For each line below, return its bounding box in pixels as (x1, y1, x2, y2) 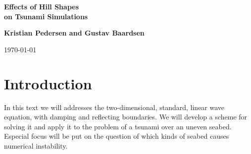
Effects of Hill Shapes (4, 1, 79, 11)
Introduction (4, 73, 92, 93)
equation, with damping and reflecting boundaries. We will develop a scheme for (4, 112, 248, 122)
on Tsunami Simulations (4, 11, 88, 21)
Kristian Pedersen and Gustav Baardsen (4, 28, 145, 38)
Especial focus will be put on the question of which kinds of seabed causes (4, 131, 229, 141)
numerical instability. (4, 140, 68, 151)
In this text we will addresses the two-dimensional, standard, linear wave (4, 102, 225, 112)
